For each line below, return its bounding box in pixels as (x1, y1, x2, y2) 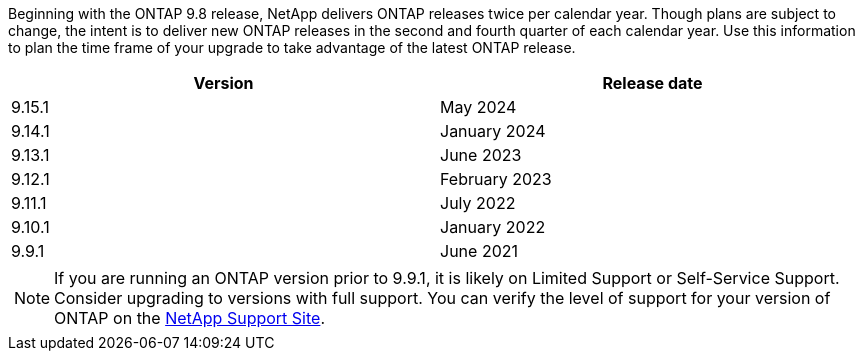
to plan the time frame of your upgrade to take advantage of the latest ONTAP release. (8, 39, 576, 56)
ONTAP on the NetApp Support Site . (54, 308, 325, 328)
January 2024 (440, 121, 546, 141)
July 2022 (440, 193, 516, 213)
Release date (602, 73, 703, 93)
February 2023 (440, 169, 552, 189)
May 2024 (440, 97, 517, 117)
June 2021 (440, 241, 518, 261)
